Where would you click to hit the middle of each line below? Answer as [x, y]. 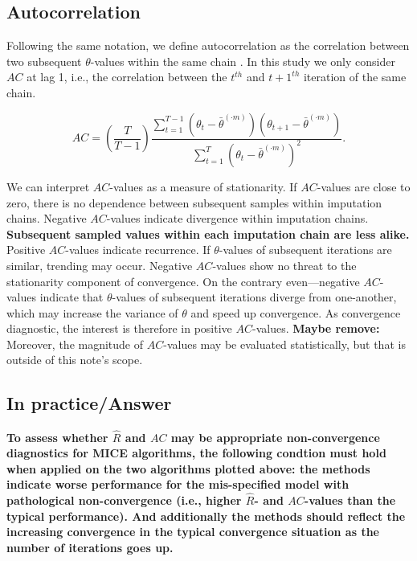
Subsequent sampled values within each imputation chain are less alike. [208, 233]
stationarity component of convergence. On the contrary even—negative [183, 281]
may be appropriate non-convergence [275, 437]
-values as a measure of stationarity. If [203, 186]
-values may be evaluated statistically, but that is [284, 344]
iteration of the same [355, 77]
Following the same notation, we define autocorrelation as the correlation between [208, 45]
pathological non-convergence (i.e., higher [124, 500]
